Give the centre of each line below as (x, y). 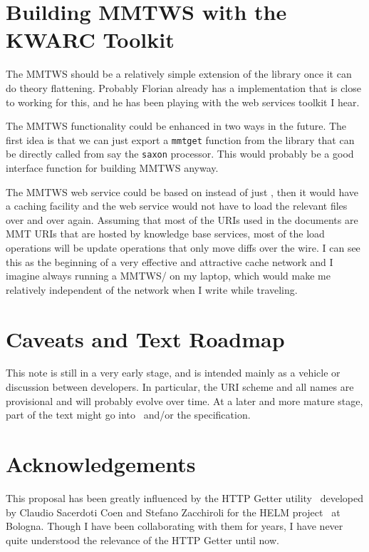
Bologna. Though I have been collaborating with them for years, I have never (175, 526)
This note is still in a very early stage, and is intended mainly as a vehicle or (173, 373)
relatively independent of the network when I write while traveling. (152, 289)
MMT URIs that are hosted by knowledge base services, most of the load (165, 234)
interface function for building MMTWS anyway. (112, 168)
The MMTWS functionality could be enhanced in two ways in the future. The (176, 126)
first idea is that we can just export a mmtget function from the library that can (180, 139)
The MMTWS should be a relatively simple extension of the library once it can (179, 74)
